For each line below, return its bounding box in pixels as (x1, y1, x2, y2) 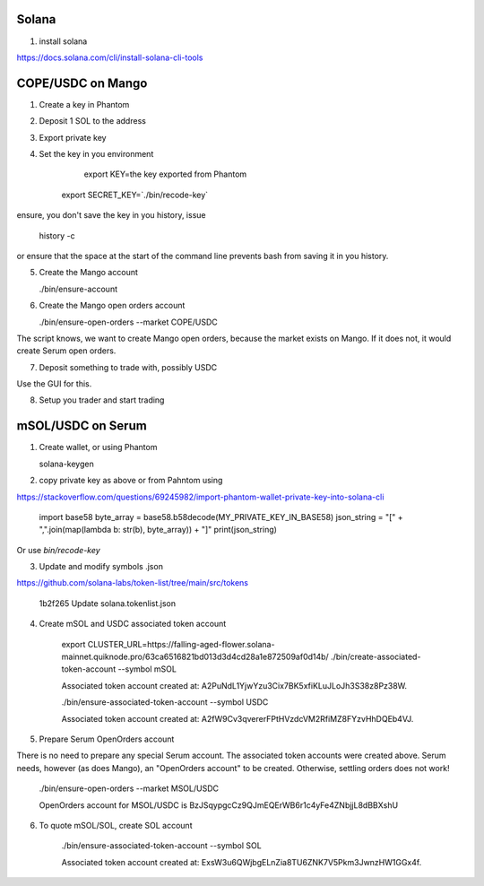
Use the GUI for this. (16, 378, 92, 389)
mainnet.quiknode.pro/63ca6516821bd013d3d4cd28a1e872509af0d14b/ (61, 651, 329, 663)
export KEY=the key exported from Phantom (83, 169, 247, 179)
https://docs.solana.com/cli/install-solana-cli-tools (16, 52, 203, 63)
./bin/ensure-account (39, 283, 118, 294)
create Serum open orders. (16, 345, 117, 356)
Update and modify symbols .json (39, 561, 163, 572)
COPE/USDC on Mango (16, 75, 148, 91)
